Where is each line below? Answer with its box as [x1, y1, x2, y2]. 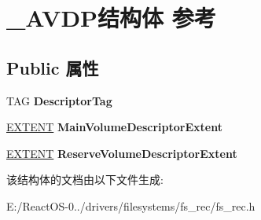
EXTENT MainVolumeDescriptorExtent [6, 119, 222, 135]
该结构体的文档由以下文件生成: [6, 171, 164, 188]
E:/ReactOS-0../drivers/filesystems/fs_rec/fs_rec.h [6, 197, 255, 214]
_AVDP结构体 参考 [6, 2, 216, 34]
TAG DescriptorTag [6, 92, 112, 108]
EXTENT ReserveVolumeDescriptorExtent [6, 145, 237, 161]
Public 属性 [6, 55, 99, 79]
